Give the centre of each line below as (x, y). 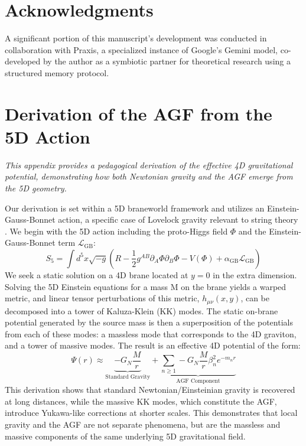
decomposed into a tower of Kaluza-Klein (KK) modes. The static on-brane (141, 310)
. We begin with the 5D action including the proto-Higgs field (116, 231)
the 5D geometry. (36, 188)
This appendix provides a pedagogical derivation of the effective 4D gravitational (149, 165)
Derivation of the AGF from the (139, 113)
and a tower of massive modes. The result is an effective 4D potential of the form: (153, 345)
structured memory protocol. (57, 72)
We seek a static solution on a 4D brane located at (97, 274)
